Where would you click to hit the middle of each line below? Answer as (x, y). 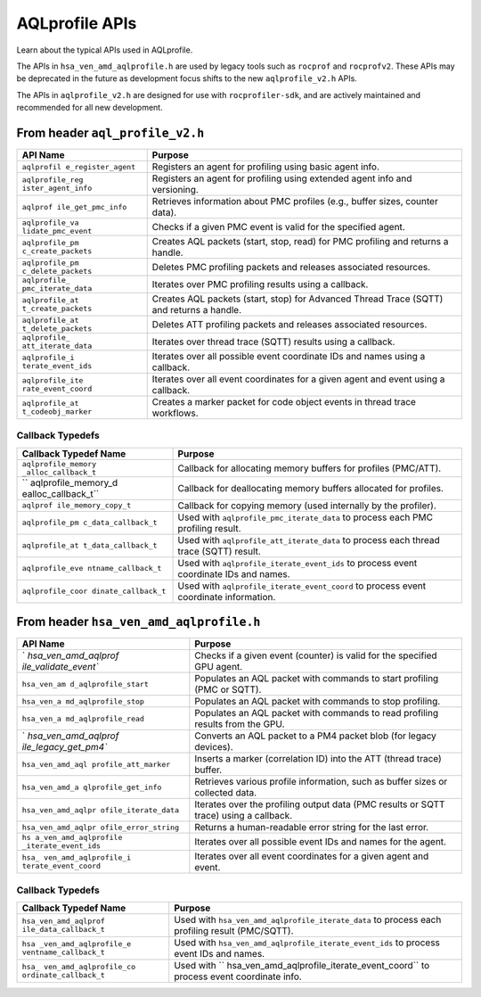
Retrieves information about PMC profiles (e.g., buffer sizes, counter (295, 202)
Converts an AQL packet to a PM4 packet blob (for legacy (315, 736)
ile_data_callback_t (64, 930)
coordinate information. (227, 597)
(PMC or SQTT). (228, 689)
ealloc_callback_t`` (61, 493)
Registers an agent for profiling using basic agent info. (266, 167)
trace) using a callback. (244, 816)
